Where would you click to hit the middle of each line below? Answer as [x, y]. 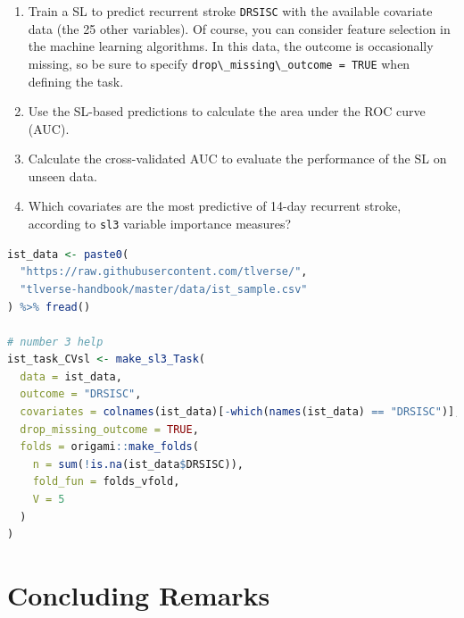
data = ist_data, [71, 376]
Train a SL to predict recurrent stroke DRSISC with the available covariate [230, 11]
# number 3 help [55, 342]
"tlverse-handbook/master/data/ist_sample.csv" [164, 289]
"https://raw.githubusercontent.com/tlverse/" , [164, 272]
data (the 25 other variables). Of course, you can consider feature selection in [239, 28]
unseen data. [62, 175]
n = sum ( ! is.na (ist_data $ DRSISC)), [138, 464]
